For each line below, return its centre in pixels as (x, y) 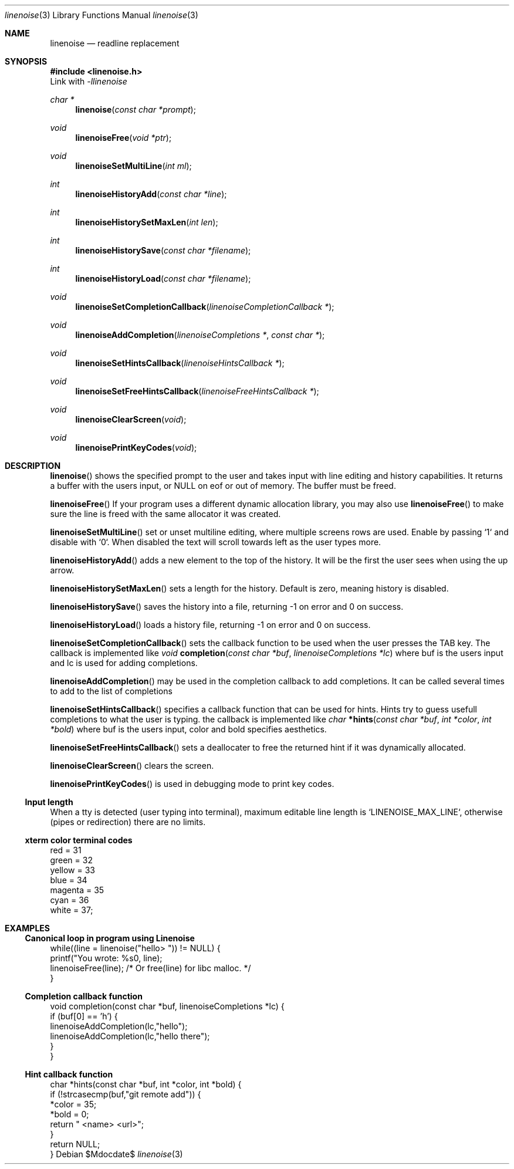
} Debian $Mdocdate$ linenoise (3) (116, 1154)
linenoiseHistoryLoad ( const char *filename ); (163, 278)
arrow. (62, 570)
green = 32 (71, 860)
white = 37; (72, 910)
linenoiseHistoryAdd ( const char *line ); (151, 194)
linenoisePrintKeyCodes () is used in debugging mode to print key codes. (192, 784)
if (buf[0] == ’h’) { (84, 1016)
